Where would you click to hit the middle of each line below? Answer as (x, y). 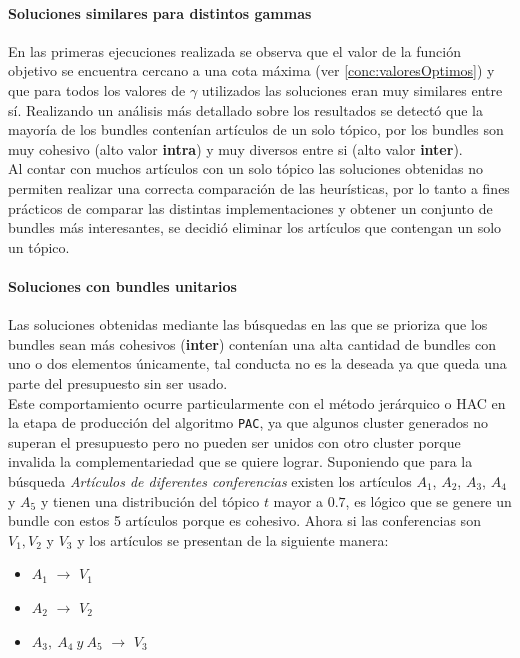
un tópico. (39, 246)
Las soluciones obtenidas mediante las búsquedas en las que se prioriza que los (248, 324)
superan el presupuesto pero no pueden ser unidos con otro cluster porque (234, 441)
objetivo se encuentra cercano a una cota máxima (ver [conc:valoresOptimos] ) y (251, 70)
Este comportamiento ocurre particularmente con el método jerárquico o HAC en (257, 402)
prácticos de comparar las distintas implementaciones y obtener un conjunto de (250, 207)
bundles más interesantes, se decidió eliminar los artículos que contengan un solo (255, 227)
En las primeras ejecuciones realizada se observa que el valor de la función (235, 50)
